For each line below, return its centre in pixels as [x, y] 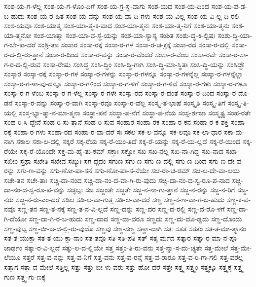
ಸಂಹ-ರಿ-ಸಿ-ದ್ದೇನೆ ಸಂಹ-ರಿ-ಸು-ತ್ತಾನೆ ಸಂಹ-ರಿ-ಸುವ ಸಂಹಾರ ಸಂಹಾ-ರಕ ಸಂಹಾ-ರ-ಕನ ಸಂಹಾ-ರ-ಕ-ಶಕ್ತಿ [116, 122]
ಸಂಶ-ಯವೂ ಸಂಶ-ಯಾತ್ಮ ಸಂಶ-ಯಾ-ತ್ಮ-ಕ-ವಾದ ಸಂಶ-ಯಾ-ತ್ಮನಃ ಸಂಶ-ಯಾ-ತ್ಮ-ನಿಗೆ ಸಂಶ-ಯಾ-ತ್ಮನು [117, 25]
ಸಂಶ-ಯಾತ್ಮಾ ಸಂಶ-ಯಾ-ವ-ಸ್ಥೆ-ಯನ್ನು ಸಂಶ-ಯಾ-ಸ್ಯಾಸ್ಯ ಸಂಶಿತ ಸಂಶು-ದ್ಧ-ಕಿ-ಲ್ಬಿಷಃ [124, 35]
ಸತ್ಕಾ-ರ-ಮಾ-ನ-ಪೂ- [216, 238]
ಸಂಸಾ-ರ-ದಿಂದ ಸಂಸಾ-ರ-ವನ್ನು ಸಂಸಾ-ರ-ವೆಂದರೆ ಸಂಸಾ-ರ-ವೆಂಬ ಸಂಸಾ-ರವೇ [131, 54]
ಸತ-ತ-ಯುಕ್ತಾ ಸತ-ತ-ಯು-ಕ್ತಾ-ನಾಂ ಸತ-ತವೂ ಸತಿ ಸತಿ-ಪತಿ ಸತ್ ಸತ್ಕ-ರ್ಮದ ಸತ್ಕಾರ [98, 238]
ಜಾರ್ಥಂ [13, 247]
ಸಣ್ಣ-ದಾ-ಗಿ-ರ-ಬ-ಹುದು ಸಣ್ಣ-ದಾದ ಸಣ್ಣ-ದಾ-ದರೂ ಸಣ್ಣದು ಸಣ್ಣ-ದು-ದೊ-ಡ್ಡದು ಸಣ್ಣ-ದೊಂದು [135, 219]
